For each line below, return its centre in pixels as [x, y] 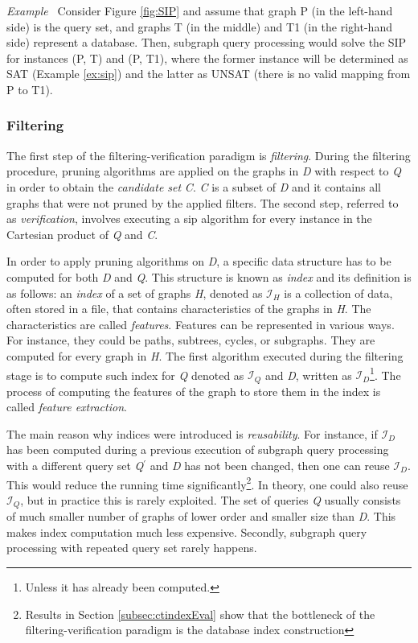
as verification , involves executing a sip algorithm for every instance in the [189, 218]
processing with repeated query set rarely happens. [132, 548]
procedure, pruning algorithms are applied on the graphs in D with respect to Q [204, 171]
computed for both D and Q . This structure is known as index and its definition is [209, 276]
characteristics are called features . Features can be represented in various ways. [201, 324]
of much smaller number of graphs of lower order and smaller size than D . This [201, 516]
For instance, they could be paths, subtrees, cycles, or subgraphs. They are [191, 340]
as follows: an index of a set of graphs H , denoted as [135, 293]
